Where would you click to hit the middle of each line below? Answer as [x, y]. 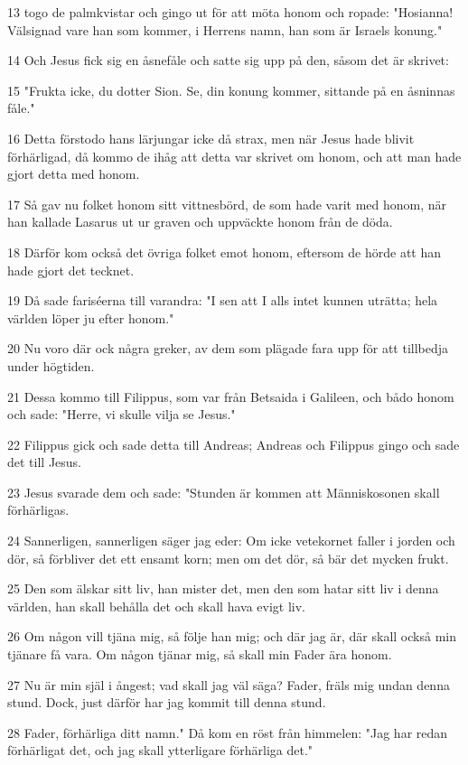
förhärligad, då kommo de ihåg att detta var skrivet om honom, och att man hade [234, 156]
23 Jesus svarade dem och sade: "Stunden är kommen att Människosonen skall [224, 492]
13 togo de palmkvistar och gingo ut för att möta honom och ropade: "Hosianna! [230, 12]
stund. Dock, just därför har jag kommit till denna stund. [167, 702]
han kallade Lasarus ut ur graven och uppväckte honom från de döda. [200, 222]
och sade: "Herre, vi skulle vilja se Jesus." [122, 414]
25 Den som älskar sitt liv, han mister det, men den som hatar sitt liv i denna [223, 588]
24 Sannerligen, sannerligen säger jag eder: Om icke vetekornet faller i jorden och [231, 541]
